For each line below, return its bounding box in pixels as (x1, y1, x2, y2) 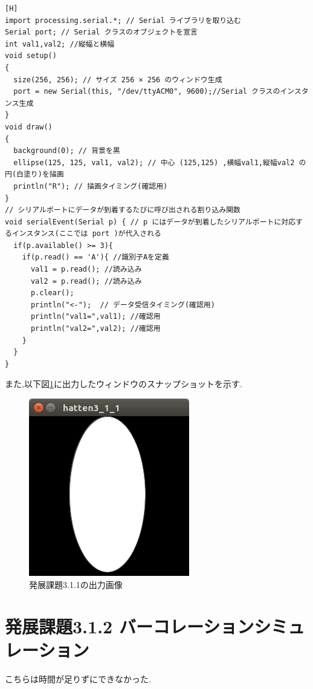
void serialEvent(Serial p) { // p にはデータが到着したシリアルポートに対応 (5, 217, 296, 226)
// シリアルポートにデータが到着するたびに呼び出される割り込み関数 (5, 206, 240, 215)
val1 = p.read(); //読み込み (30, 265, 142, 274)
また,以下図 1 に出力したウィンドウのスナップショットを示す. (5, 377, 242, 390)
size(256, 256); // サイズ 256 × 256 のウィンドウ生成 (13, 75, 222, 84)
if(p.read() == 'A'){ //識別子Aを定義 (22, 253, 169, 262)
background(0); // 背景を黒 (13, 146, 120, 155)
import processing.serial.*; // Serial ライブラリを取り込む (5, 16, 241, 25)
